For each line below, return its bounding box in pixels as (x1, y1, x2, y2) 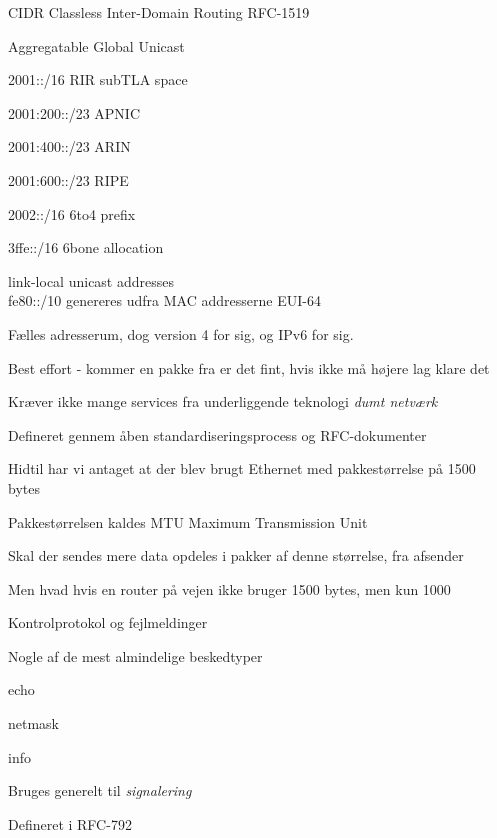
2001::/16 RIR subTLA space (8, 69, 188, 90)
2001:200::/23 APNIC (8, 102, 141, 123)
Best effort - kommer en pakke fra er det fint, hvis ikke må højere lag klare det (8, 357, 490, 378)
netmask (8, 713, 60, 734)
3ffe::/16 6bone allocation (8, 237, 164, 258)
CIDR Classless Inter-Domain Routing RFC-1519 (8, 2, 310, 22)
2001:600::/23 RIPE (8, 169, 129, 190)
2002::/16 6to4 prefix (8, 203, 136, 224)
